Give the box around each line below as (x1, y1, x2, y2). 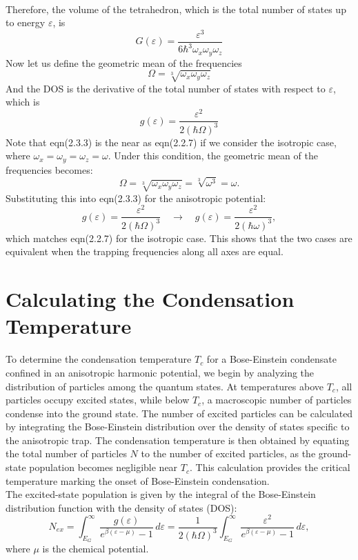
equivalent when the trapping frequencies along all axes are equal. (6, 244, 284, 259)
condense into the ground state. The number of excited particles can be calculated (6, 406, 353, 420)
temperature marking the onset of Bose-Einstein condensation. (6, 473, 270, 488)
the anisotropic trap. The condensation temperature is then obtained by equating (6, 432, 350, 447)
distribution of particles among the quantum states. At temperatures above (6, 379, 324, 393)
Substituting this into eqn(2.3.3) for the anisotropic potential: (6, 190, 266, 205)
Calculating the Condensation (6, 285, 295, 313)
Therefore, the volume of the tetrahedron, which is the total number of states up (6, 1, 346, 16)
